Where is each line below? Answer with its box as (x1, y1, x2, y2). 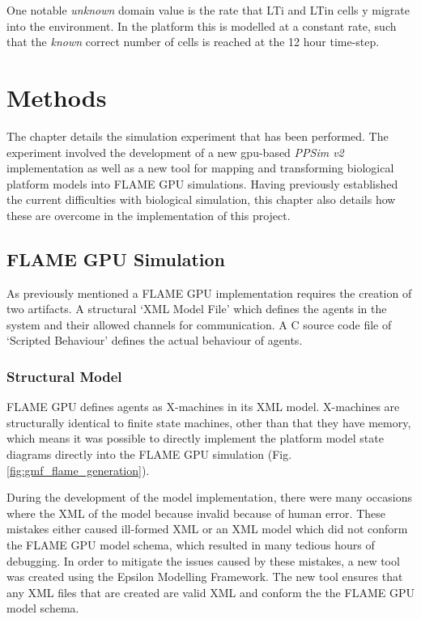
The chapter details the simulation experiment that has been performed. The (6, 127, 389, 144)
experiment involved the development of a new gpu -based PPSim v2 (6, 143, 344, 160)
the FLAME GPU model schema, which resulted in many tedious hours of (6, 536, 375, 553)
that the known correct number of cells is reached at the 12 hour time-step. (6, 33, 380, 50)
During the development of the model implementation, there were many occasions (6, 489, 412, 506)
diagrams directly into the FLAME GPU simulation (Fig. (6, 446, 292, 463)
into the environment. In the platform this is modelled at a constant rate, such (6, 17, 397, 34)
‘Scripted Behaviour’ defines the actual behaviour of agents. (6, 332, 303, 349)
